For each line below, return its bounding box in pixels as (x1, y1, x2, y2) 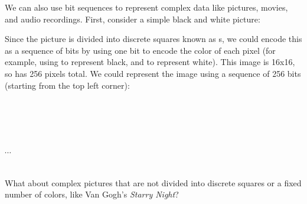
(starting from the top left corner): (5, 79, 130, 91)
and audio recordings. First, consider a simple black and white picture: (5, 12, 260, 25)
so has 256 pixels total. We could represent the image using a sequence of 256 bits (5, 67, 301, 79)
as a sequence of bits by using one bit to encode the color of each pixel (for (5, 44, 276, 56)
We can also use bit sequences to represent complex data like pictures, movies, (5, 1, 288, 13)
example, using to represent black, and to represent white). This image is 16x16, (5, 56, 295, 68)
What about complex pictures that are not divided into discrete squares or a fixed (5, 176, 302, 189)
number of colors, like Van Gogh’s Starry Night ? (5, 188, 179, 200)
